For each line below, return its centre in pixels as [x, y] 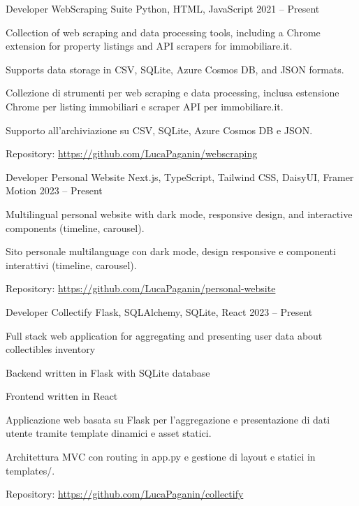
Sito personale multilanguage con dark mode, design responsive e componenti [171, 251]
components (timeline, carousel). [75, 227]
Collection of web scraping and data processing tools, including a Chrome [163, 32]
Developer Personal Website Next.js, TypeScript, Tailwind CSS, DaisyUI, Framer [180, 176]
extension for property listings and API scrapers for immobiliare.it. [149, 46]
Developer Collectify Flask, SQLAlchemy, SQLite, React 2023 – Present [159, 311]
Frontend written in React [62, 396]
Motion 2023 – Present [54, 190]
